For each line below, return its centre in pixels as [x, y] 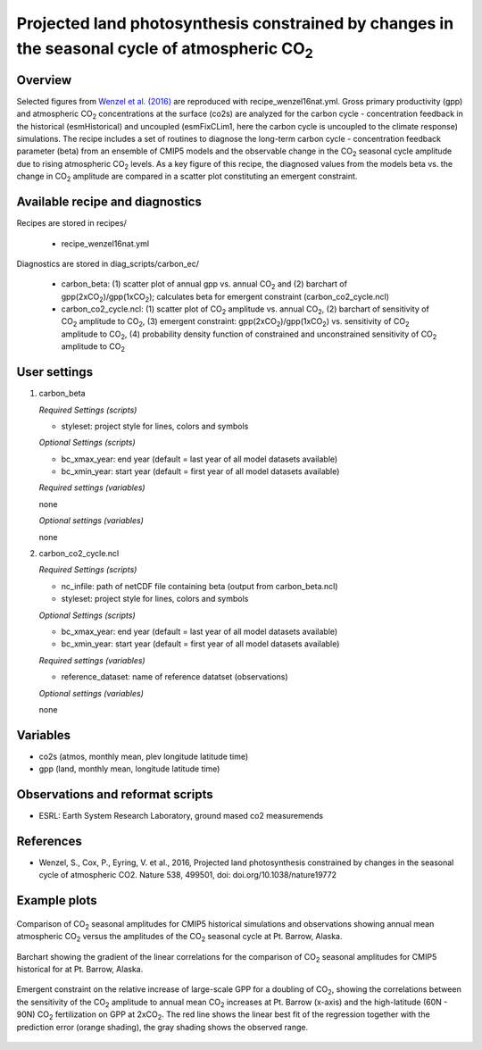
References [49, 841]
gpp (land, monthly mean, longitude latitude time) [129, 769]
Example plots [57, 900]
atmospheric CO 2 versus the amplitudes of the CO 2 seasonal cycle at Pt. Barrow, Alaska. [179, 937]
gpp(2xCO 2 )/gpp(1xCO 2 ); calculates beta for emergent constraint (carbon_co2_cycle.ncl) [225, 297]
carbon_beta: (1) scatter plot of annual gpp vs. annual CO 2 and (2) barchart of [204, 285]
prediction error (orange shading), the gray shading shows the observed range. [162, 1027]
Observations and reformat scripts [115, 795]
